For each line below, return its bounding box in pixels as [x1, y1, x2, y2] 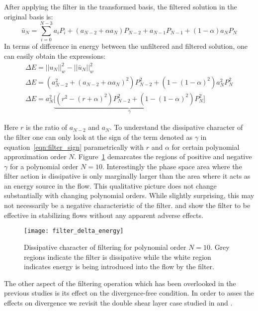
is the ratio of [26, 122, 68, 132]
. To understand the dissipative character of [109, 122, 243, 132]
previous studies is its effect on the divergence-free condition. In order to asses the [4, 288, 254, 298]
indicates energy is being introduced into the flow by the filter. [24, 261, 214, 272]
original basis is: [4, 11, 53, 21]
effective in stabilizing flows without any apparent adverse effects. [4, 209, 203, 220]
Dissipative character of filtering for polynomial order [24, 241, 186, 252]
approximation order [4, 151, 67, 162]
